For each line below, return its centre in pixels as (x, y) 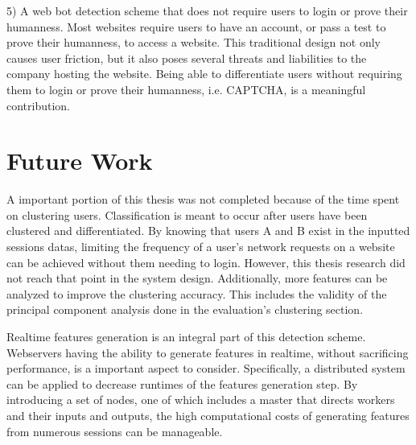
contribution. (39, 105)
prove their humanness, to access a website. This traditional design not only (194, 42)
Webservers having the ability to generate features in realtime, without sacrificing (208, 352)
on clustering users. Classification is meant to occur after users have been (187, 214)
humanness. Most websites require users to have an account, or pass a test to (196, 26)
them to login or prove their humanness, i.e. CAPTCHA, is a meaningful (186, 89)
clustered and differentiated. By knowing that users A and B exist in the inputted (208, 231)
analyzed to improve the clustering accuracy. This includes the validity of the (197, 293)
